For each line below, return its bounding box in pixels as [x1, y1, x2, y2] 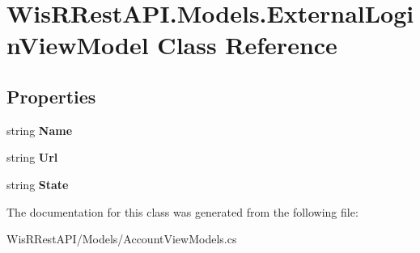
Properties [6, 83, 96, 108]
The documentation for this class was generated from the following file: [6, 203, 358, 220]
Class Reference [157, 28, 337, 61]
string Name [6, 121, 73, 138]
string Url [6, 149, 58, 166]
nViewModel [6, 28, 149, 61]
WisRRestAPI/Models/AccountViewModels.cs [6, 230, 237, 247]
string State [6, 175, 69, 192]
